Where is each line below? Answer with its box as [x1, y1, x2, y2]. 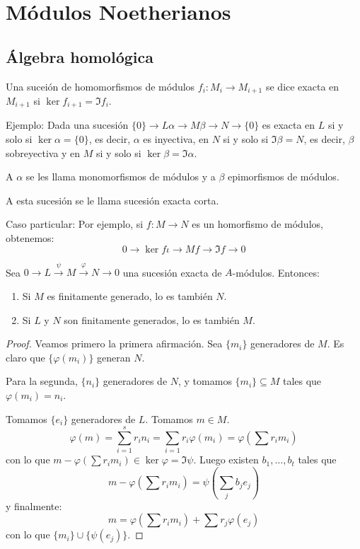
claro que [6, 349, 45, 364]
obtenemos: [6, 231, 54, 245]
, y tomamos [178, 374, 232, 388]
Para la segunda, [6, 374, 78, 388]
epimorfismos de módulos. [228, 169, 339, 184]
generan [97, 349, 131, 364]
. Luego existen [193, 452, 259, 467]
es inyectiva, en [143, 132, 209, 146]
